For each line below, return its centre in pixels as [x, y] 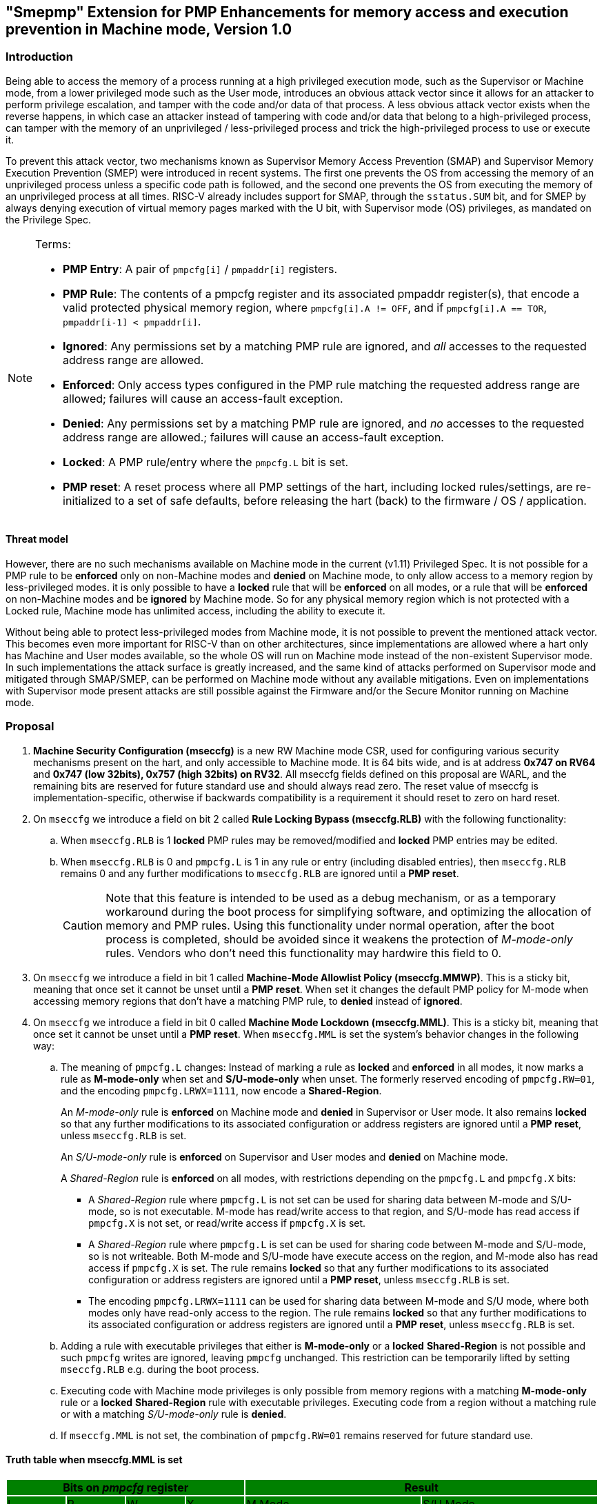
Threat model [37, 539]
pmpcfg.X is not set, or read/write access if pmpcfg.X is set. [227, 1223]
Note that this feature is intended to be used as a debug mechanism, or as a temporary [331, 898]
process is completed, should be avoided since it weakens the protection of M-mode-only [339, 939]
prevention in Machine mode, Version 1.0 [149, 29]
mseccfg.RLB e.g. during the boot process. [160, 1369]
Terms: [53, 244]
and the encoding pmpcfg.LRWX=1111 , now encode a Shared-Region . [221, 1090]
